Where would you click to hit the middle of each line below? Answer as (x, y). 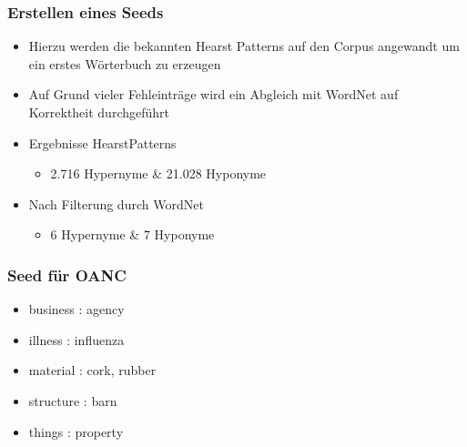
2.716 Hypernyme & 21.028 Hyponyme (158, 173)
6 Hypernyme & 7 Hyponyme (132, 234)
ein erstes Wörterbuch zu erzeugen (125, 63)
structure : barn (73, 400)
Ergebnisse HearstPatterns (102, 142)
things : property (76, 431)
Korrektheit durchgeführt (99, 112)
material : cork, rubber (92, 370)
